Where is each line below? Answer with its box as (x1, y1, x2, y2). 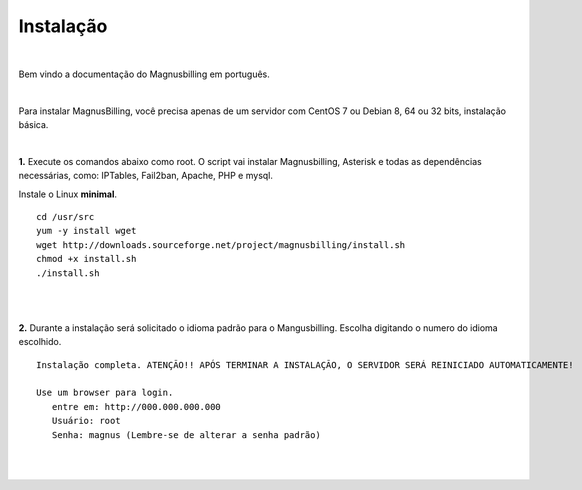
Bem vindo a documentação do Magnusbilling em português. (18, 68, 270, 80)
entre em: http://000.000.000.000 (51, 401, 222, 412)
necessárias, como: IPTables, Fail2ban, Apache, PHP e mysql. (18, 170, 274, 182)
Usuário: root (51, 415, 121, 427)
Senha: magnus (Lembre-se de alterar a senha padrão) (51, 429, 322, 440)
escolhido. (18, 336, 62, 348)
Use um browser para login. (36, 387, 174, 399)
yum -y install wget (36, 225, 137, 237)
